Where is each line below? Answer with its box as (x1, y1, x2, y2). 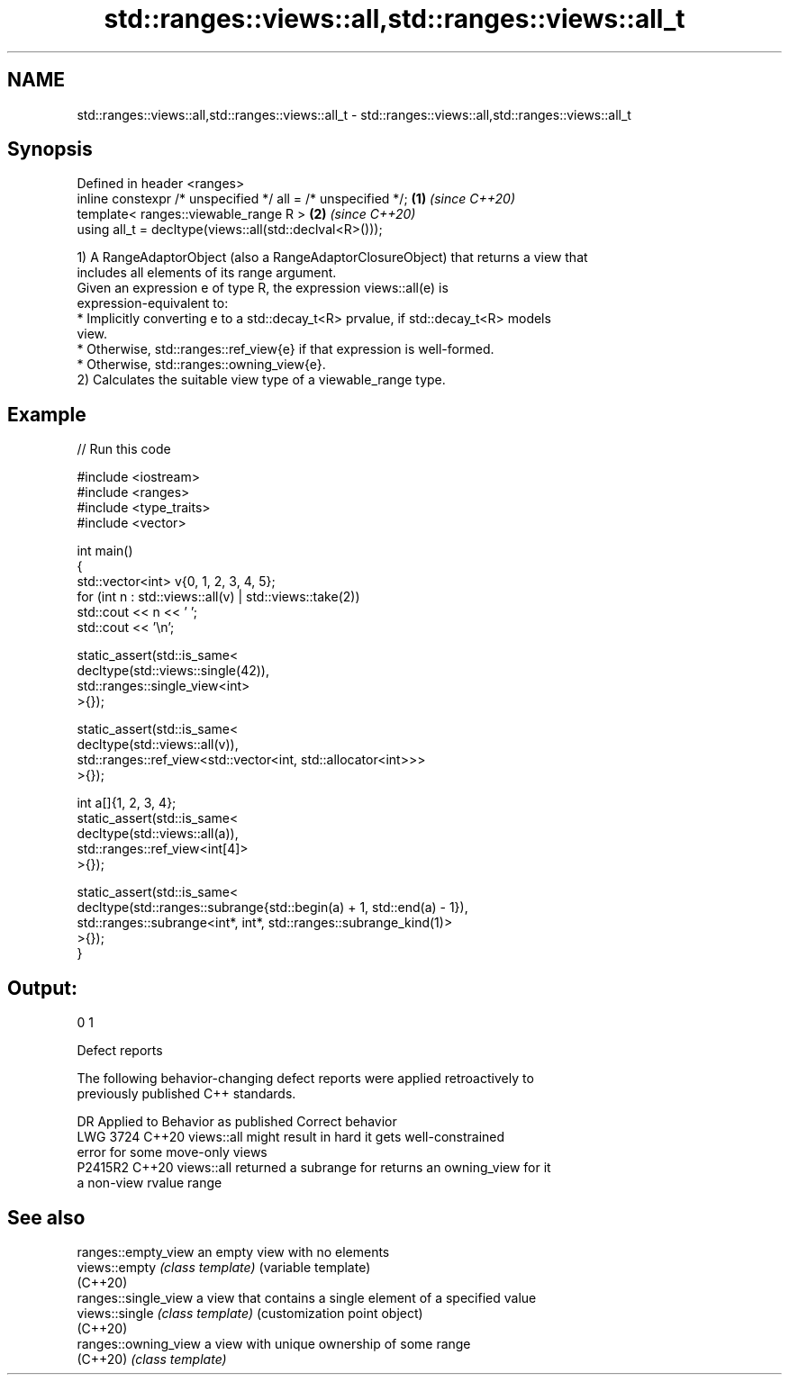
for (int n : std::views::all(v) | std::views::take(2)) (77, 589, 360, 605)
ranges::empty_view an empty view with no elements (77, 1243, 390, 1260)
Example (7, 402, 86, 426)
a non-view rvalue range (77, 1175, 222, 1191)
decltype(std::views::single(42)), (77, 663, 269, 679)
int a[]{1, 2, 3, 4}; (77, 795, 177, 811)
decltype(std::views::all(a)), (77, 826, 239, 842)
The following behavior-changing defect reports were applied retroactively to (77, 1070, 534, 1087)
